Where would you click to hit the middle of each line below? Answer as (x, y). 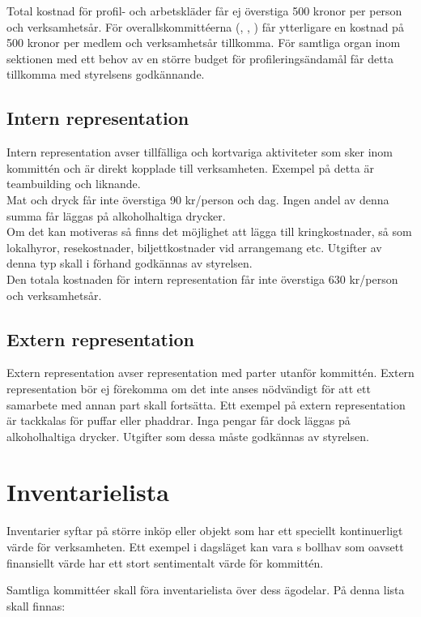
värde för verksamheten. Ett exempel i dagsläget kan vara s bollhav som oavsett (205, 546)
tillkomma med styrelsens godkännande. (106, 74)
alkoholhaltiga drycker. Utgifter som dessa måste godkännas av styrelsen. (188, 436)
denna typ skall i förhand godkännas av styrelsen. (130, 263)
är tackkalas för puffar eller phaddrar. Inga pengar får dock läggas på (179, 420)
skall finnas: (36, 605)
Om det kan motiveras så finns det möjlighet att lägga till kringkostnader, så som (209, 231)
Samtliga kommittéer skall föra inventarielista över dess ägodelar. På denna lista (206, 590)
